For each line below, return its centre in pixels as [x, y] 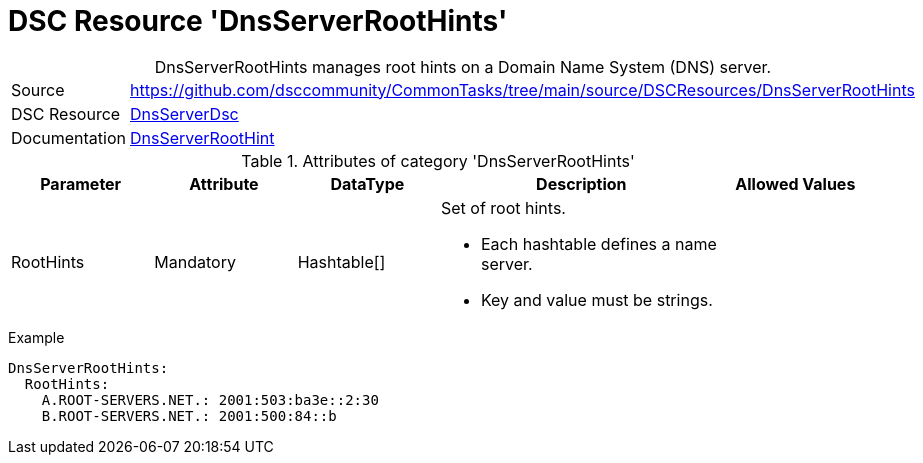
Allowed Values [795, 183]
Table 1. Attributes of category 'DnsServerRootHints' [438, 160]
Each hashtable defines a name [598, 243]
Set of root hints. [503, 207]
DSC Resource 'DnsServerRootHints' [258, 21]
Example [36, 337]
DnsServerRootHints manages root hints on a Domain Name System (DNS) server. [463, 66]
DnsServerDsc [184, 113]
